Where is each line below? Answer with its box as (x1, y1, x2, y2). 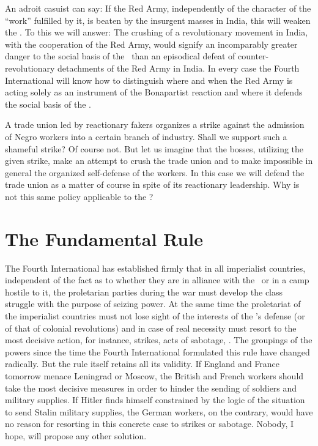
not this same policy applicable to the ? (5, 190, 153, 203)
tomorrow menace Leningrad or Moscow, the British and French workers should (5, 369, 304, 382)
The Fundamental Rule (5, 226, 203, 251)
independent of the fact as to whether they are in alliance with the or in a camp (5, 273, 309, 286)
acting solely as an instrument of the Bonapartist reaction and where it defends (5, 86, 303, 98)
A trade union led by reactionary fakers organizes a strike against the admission (5, 118, 305, 131)
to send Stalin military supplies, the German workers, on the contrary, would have (5, 405, 313, 418)
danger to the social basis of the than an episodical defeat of (5, 50, 235, 62)
